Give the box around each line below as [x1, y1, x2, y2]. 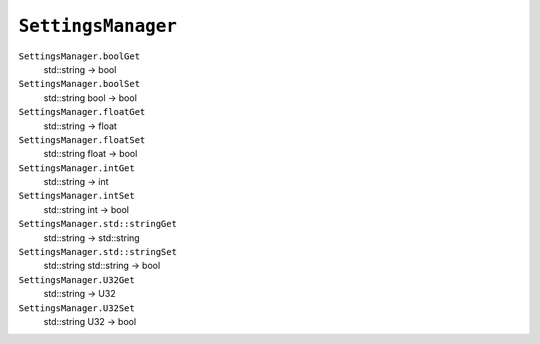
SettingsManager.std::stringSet [18, 246, 177, 258]
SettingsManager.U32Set [18, 302, 135, 314]
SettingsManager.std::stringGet [18, 218, 177, 230]
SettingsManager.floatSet [18, 134, 146, 145]
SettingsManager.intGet [18, 162, 135, 174]
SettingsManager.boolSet [18, 78, 140, 90]
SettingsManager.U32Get [18, 274, 135, 285]
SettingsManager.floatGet [18, 106, 146, 118]
